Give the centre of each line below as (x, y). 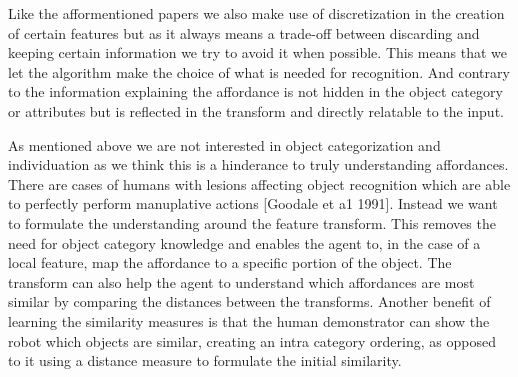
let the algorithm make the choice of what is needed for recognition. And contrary (259, 71)
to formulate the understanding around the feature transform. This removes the (252, 222)
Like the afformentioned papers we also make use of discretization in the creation (256, 13)
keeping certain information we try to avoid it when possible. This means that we (257, 52)
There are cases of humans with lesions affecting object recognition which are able (259, 183)
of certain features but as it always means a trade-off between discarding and (244, 32)
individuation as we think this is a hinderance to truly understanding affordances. (258, 164)
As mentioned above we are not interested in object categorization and (224, 144)
